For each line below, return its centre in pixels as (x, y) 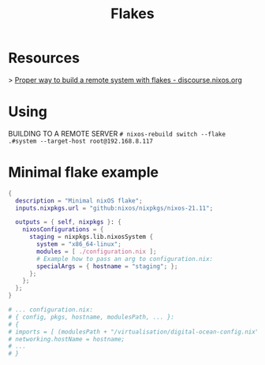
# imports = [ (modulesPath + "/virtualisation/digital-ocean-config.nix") (135, 332)
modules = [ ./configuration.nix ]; (97, 251)
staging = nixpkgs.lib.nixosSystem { (91, 237)
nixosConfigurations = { (63, 229)
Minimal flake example (84, 172)
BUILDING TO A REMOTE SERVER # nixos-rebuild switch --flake (117, 133)
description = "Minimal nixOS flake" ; (79, 201)
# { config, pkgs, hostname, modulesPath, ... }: (91, 317)
